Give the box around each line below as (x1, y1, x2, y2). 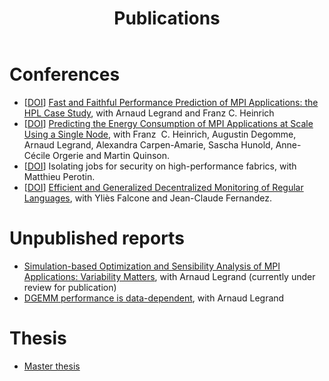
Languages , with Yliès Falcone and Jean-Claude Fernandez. (23, 192, 273, 204)
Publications (113, 7, 221, 30)
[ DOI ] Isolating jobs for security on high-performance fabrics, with (23, 160, 297, 172)
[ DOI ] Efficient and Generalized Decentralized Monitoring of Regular (23, 181, 304, 193)
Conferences (9, 63, 121, 86)
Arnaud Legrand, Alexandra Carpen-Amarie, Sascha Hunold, (23, 138, 274, 151)
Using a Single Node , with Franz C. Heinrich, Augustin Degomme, (23, 128, 297, 140)
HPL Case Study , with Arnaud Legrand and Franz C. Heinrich (23, 107, 275, 119)
